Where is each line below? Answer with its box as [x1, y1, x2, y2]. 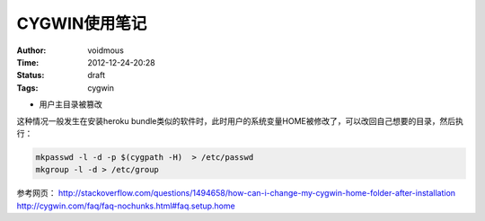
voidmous [87, 45, 125, 56]
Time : [16, 57, 40, 67]
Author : [16, 45, 47, 56]
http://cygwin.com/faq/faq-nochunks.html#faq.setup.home [16, 200, 235, 211]
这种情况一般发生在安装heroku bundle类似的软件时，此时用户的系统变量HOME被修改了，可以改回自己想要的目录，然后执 [16, 115, 464, 126]
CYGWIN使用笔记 [16, 13, 147, 33]
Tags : [16, 82, 39, 93]
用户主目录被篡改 [39, 99, 102, 110]
